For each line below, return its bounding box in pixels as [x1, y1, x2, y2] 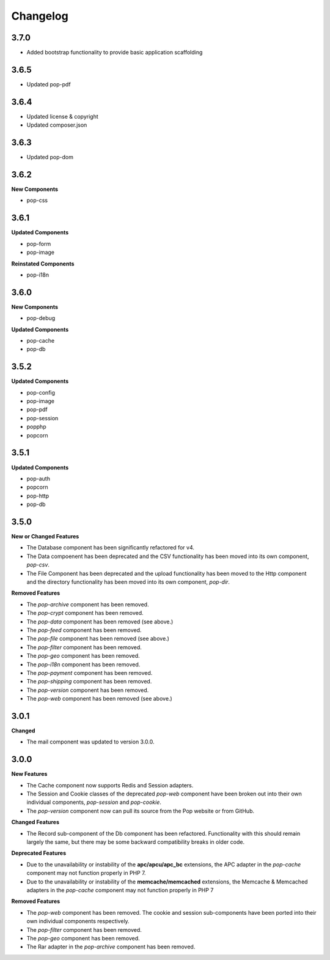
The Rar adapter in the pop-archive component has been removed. [26, 943, 196, 951]
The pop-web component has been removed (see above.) [26, 695, 172, 702]
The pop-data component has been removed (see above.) [26, 618, 174, 625]
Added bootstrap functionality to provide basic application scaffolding [26, 49, 203, 56]
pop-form [26, 240, 51, 247]
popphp [26, 423, 46, 431]
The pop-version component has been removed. [26, 686, 149, 694]
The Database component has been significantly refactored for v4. [26, 544, 195, 551]
